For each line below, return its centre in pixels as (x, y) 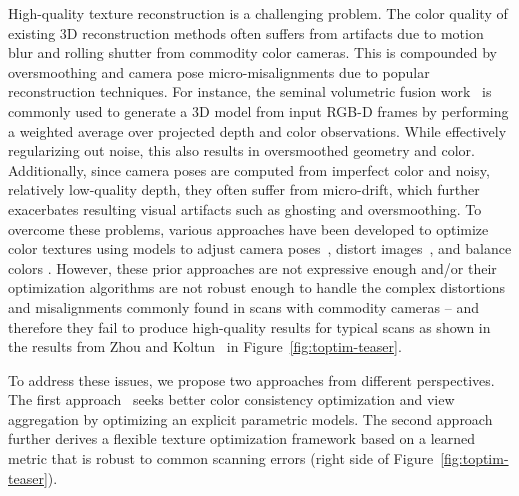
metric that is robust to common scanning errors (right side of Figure (221, 458)
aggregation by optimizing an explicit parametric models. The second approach (250, 418)
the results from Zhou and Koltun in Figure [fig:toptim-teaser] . (205, 346)
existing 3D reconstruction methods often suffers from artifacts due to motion (246, 32)
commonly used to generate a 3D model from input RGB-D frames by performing (258, 110)
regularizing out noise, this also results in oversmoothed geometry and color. (241, 150)
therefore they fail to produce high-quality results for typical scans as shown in (249, 326)
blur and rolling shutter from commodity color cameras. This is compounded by (253, 52)
